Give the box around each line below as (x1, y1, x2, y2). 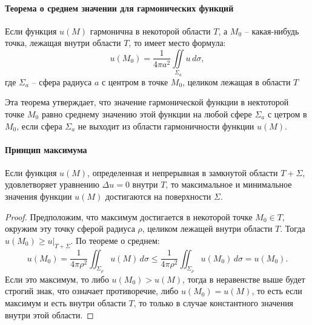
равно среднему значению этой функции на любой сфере (41, 107, 252, 120)
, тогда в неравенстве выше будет (182, 272, 305, 285)
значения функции (5, 190, 72, 203)
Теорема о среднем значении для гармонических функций (5, 1, 234, 14)
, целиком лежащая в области (182, 75, 291, 88)
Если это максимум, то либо (5, 272, 109, 285)
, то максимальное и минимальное (165, 178, 292, 191)
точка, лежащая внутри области (5, 36, 121, 49)
